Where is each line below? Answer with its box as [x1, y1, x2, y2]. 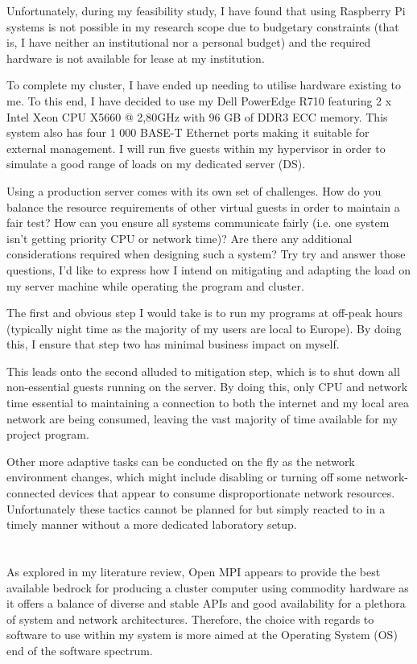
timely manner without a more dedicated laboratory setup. [6, 516, 297, 533]
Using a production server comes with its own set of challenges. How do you [6, 182, 382, 199]
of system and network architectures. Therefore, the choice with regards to [6, 610, 374, 627]
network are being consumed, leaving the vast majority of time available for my [6, 410, 398, 427]
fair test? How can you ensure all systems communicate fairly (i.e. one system [6, 214, 390, 231]
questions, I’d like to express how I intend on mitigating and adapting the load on [6, 261, 411, 278]
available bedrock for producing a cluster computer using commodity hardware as [6, 579, 409, 596]
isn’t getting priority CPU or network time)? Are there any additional [6, 229, 353, 246]
